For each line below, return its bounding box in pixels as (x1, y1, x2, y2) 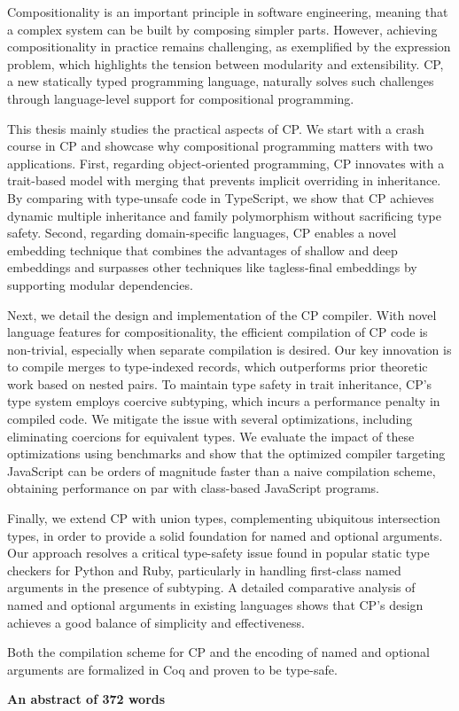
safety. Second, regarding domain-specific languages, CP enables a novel (7, 223, 397, 242)
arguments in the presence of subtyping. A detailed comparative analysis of (7, 578, 416, 597)
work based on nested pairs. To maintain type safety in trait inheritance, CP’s (7, 374, 432, 393)
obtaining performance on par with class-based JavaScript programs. (7, 479, 379, 497)
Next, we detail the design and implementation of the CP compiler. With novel (7, 305, 437, 324)
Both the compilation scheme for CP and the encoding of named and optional (7, 643, 430, 661)
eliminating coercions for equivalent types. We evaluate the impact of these (7, 426, 415, 445)
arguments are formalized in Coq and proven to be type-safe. (7, 660, 338, 678)
